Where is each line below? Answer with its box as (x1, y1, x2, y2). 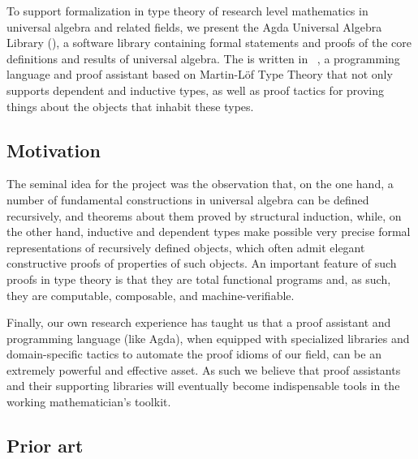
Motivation (6, 137, 101, 162)
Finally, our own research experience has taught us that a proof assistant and (6, 314, 391, 331)
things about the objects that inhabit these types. (6, 97, 254, 114)
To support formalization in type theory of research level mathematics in (6, 2, 368, 19)
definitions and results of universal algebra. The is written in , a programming (6, 49, 400, 66)
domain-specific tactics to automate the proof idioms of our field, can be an (6, 345, 381, 362)
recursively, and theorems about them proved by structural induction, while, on (6, 207, 402, 224)
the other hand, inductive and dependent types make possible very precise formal (6, 223, 411, 240)
